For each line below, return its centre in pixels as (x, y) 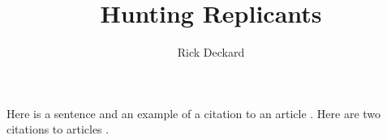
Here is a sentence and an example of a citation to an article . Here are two (194, 113)
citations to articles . (58, 129)
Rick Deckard (211, 52)
